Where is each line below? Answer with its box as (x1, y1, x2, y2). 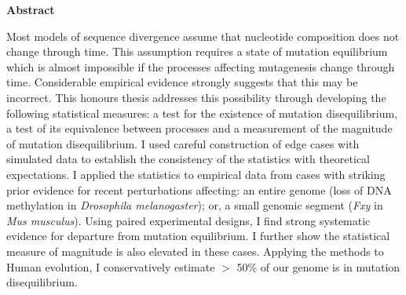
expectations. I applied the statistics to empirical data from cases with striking (6, 166, 386, 182)
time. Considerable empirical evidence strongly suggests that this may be (6, 74, 358, 90)
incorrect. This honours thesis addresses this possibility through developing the (6, 89, 386, 105)
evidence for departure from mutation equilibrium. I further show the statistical (6, 228, 390, 244)
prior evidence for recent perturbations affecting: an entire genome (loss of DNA (6, 181, 392, 198)
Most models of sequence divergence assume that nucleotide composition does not (6, 27, 400, 44)
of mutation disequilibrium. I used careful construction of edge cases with (6, 135, 360, 151)
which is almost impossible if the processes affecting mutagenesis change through (6, 58, 395, 75)
